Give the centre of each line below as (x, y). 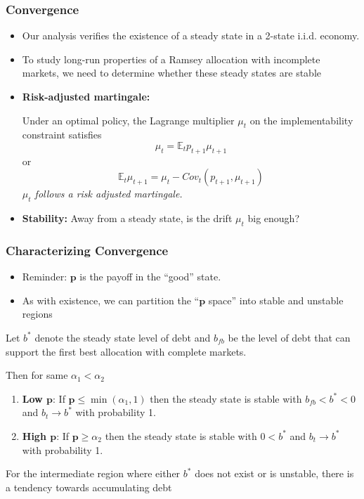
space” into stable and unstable (276, 300)
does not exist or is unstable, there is (274, 473)
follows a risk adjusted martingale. (109, 194)
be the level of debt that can (289, 337)
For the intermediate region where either (93, 473)
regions (37, 314)
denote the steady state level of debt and (123, 337)
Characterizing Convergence (87, 250)
